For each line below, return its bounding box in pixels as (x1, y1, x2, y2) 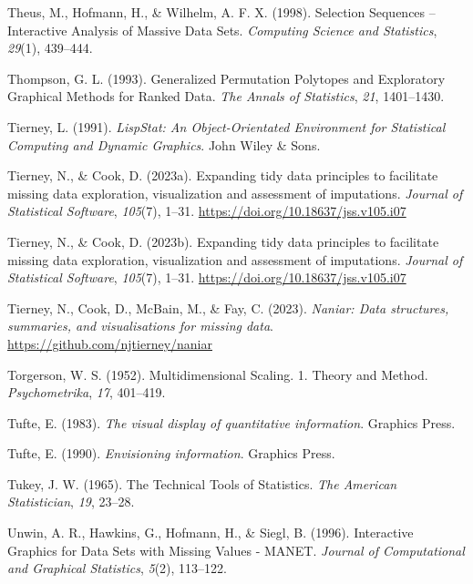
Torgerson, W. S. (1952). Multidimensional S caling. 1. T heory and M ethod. (7, 364, 428, 384)
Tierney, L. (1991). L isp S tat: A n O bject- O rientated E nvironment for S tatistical (7, 117, 446, 136)
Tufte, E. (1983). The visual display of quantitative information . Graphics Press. (7, 413, 456, 432)
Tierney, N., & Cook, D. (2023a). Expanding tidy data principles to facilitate (7, 166, 438, 185)
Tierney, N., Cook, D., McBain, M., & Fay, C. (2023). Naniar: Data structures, (7, 298, 449, 317)
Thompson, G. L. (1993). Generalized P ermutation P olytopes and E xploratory (7, 68, 446, 87)
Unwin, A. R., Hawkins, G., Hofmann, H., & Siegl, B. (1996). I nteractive (7, 523, 414, 542)
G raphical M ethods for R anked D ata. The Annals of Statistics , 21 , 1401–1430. (7, 87, 445, 106)
